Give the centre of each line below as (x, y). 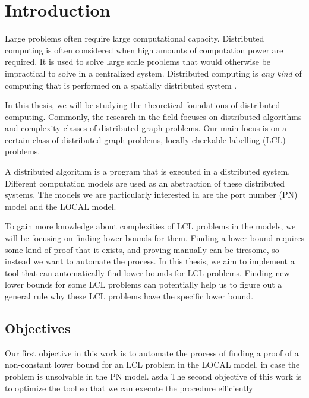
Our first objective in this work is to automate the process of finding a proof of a (152, 353)
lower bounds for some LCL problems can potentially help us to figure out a (144, 284)
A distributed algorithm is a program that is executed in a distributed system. (148, 171)
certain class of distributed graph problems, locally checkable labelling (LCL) (145, 139)
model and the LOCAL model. (61, 206)
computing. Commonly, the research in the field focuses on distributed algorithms (153, 116)
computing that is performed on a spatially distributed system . (121, 85)
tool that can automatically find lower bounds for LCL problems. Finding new (147, 272)
